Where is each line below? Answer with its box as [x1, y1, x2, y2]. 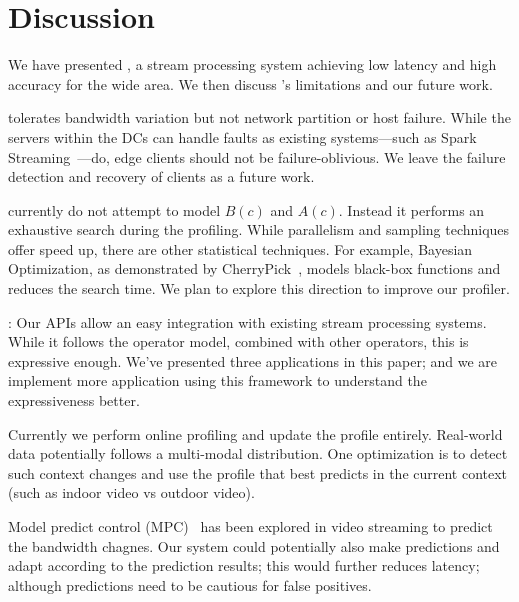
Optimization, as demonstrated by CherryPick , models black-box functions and [8, 258, 501, 279]
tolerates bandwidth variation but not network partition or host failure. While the [8, 107, 511, 128]
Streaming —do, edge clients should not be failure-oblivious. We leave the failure [8, 146, 506, 167]
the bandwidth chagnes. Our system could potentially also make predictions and [8, 535, 500, 556]
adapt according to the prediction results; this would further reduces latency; [8, 555, 480, 576]
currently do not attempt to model [8, 199, 221, 220]
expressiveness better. [8, 390, 140, 411]
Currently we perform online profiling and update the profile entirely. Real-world [8, 423, 503, 444]
